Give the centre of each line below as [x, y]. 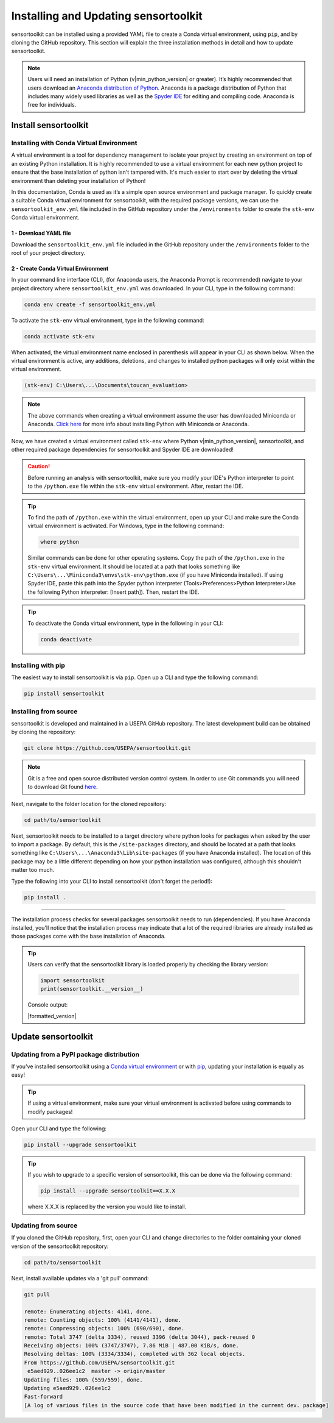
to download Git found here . [63, 787]
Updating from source [44, 1225]
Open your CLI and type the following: [59, 1129]
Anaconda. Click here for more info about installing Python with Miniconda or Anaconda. [138, 424]
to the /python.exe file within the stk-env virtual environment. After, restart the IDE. [135, 486]
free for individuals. [52, 105]
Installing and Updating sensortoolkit [107, 16]
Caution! [39, 466]
